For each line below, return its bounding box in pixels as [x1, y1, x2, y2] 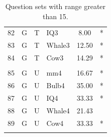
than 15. [43, 11, 68, 21]
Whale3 [46, 40, 70, 50]
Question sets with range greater [5, 1, 106, 11]
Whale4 [46, 105, 70, 115]
